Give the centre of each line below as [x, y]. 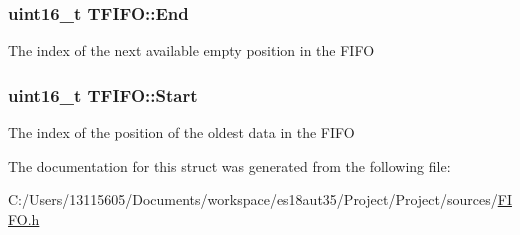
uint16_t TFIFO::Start [103, 94]
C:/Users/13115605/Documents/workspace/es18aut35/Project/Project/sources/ [253, 199]
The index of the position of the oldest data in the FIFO [181, 132]
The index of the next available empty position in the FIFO [191, 50]
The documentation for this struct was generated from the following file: [229, 165]
